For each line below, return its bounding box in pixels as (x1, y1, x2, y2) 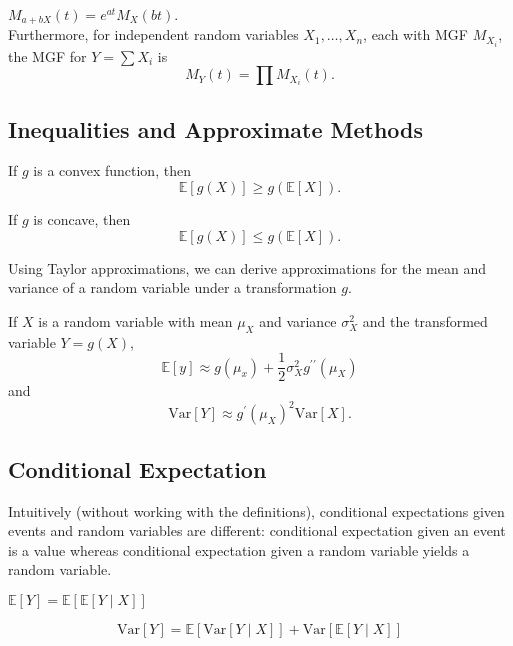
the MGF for (8, 45, 87, 66)
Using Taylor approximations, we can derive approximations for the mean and (8, 257, 487, 278)
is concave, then (33, 209, 131, 230)
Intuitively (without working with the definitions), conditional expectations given (8, 500, 505, 521)
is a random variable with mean (38, 310, 233, 331)
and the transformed (362, 310, 488, 331)
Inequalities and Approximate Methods (8, 113, 424, 144)
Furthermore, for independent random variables (8, 24, 299, 45)
